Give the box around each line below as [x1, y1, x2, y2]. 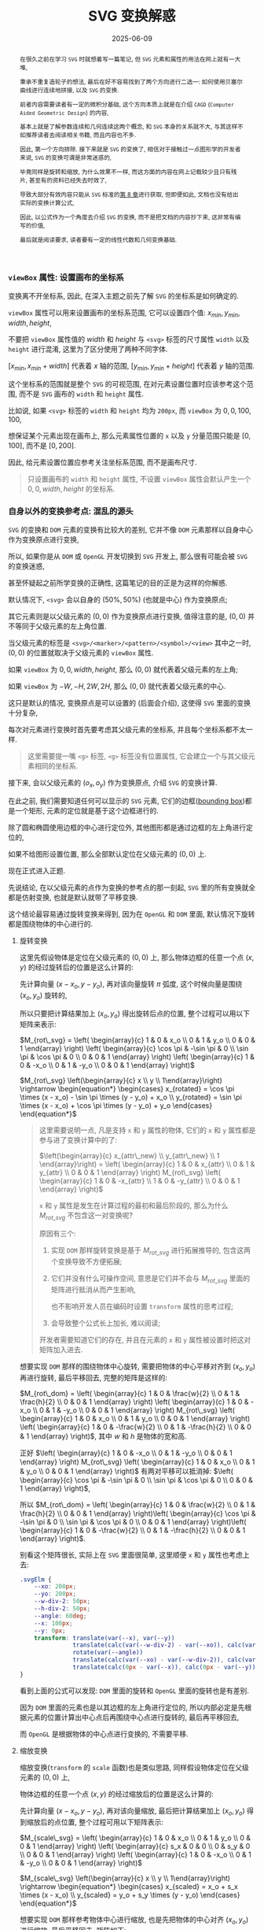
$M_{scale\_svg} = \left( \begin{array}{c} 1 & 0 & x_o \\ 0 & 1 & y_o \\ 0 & [19, 1832, 251, 1843]
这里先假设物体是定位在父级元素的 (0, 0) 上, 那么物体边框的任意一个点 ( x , [19, 952, 255, 961]
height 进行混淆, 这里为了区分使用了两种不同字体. [8, 344, 168, 354]
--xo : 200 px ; [34, 1583, 77, 1591]
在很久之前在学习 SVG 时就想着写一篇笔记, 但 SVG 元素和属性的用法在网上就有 [19, 54, 229, 63]
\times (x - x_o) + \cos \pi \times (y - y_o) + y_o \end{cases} [19, 1101, 213, 1110]
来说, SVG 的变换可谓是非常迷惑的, [19, 154, 112, 162]
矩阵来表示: [19, 1020, 57, 1029]
